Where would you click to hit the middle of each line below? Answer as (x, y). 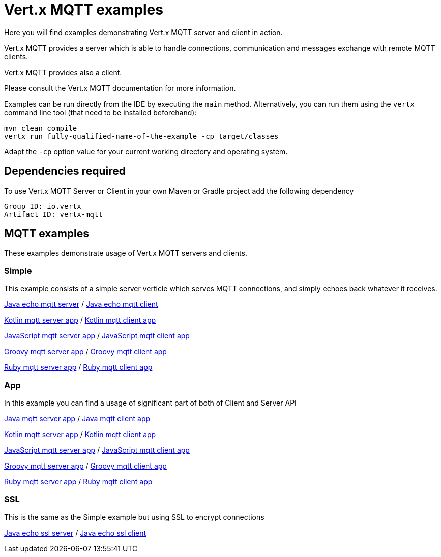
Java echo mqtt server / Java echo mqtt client (81, 304)
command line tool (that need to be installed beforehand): (100, 112)
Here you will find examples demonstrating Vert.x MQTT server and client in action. (143, 32)
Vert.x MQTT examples (84, 10)
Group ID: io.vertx (43, 206)
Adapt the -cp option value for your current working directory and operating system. (146, 151)
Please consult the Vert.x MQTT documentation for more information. (120, 88)
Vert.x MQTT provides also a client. (63, 72)
